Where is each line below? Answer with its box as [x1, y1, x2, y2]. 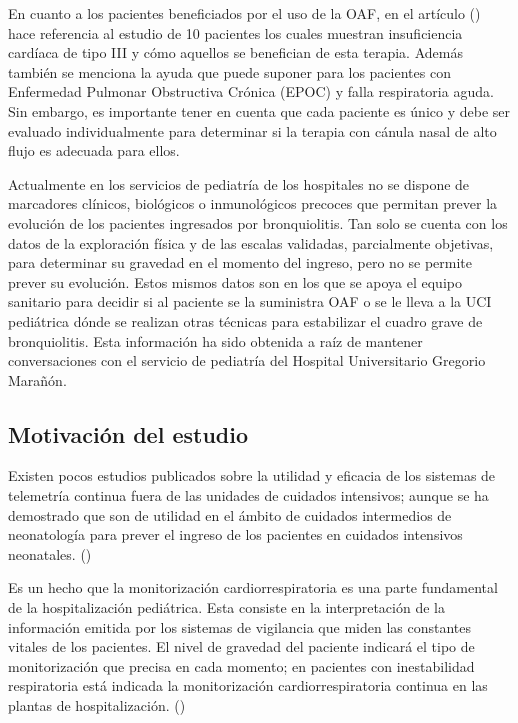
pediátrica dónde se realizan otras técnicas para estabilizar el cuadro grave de [8, 310, 483, 331]
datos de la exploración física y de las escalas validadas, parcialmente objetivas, [8, 232, 494, 253]
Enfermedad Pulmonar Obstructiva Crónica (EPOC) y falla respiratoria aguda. [8, 81, 494, 102]
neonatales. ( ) [8, 543, 92, 564]
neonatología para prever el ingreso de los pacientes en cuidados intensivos [8, 524, 463, 545]
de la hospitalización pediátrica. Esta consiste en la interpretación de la [8, 597, 445, 618]
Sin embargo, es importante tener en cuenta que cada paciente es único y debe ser [8, 100, 510, 121]
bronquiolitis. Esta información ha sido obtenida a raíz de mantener [8, 330, 423, 351]
